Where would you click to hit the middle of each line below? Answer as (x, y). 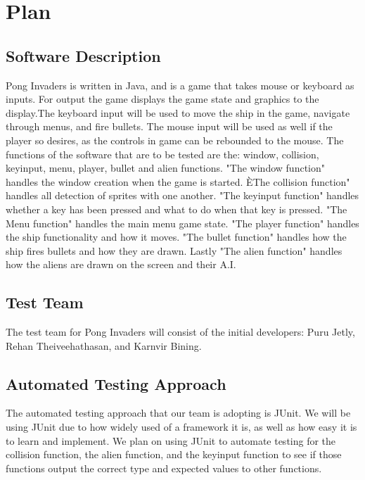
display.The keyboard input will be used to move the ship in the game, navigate (178, 112)
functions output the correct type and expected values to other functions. (164, 468)
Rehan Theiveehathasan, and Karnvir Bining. (104, 345)
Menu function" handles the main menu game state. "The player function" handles (182, 223)
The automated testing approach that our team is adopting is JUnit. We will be (178, 413)
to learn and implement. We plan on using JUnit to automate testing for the (171, 440)
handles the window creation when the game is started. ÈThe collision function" (178, 181)
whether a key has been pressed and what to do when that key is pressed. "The (177, 209)
